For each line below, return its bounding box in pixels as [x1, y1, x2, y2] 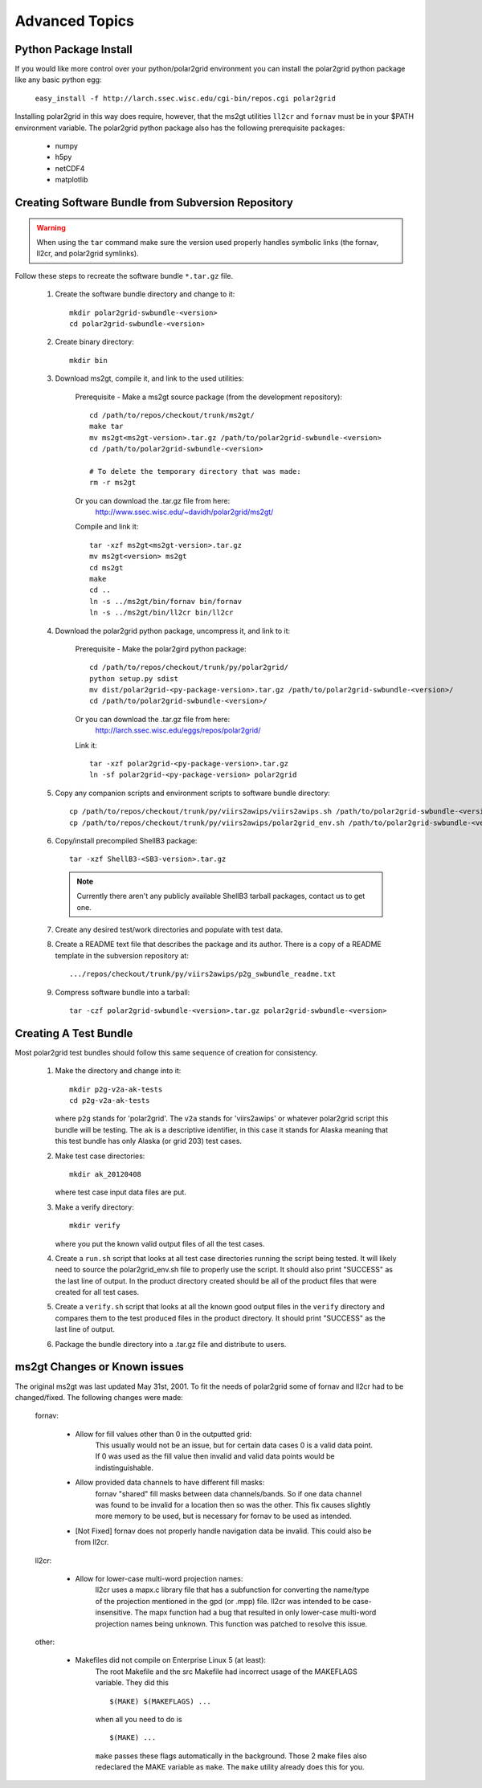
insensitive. [95, 1607, 133, 1618]
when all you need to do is [95, 1714, 182, 1724]
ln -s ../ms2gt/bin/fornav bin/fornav [89, 597, 243, 606]
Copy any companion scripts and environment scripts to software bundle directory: [55, 788, 331, 798]
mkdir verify [69, 1221, 120, 1231]
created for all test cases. [55, 1288, 140, 1297]
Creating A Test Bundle [14, 1027, 133, 1040]
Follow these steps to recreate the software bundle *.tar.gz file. [14, 271, 233, 280]
